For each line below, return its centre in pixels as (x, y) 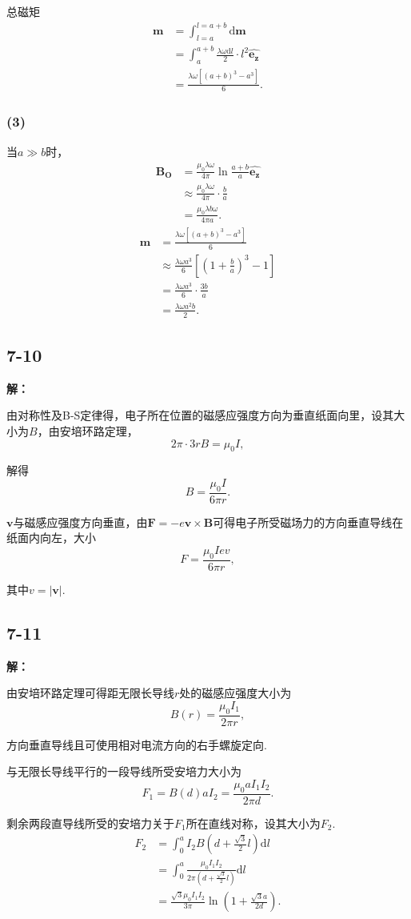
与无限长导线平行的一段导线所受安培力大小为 (124, 771)
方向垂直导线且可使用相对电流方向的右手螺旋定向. (137, 744)
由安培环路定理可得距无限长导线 (90, 693)
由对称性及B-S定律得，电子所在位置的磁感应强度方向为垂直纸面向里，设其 (200, 415)
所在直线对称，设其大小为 (253, 823)
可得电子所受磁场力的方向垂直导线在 (308, 522)
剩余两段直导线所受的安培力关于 (90, 823)
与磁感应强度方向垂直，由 (80, 522)
